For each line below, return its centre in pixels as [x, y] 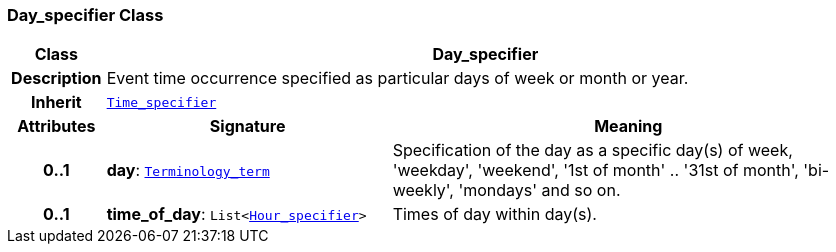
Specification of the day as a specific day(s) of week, [592, 150]
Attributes [56, 126]
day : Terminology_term [188, 170]
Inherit [56, 102]
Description [56, 78]
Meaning [628, 126]
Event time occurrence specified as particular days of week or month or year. [397, 78]
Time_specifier [161, 102]
